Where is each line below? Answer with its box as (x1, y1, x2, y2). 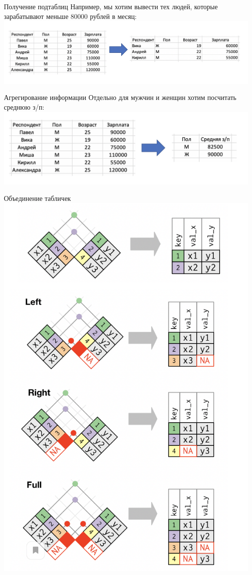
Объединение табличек (4, 193, 71, 203)
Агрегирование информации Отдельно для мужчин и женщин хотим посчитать (4, 92, 236, 102)
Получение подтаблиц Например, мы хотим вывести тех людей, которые (4, 1, 218, 11)
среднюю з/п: (4, 101, 45, 112)
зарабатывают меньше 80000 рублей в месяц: (4, 11, 137, 21)
